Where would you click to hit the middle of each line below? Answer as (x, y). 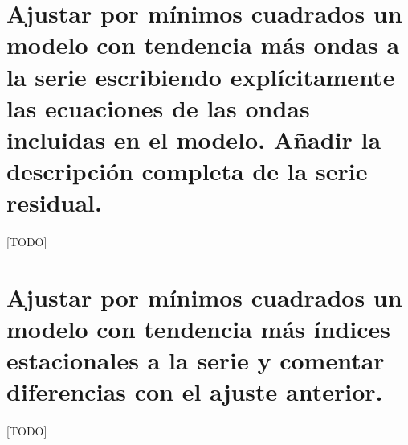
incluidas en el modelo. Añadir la (194, 139)
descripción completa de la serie (187, 171)
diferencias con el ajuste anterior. (195, 391)
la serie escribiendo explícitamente (201, 76)
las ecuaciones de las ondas (158, 107)
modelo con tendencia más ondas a (203, 45)
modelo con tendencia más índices (198, 329)
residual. (54, 202)
